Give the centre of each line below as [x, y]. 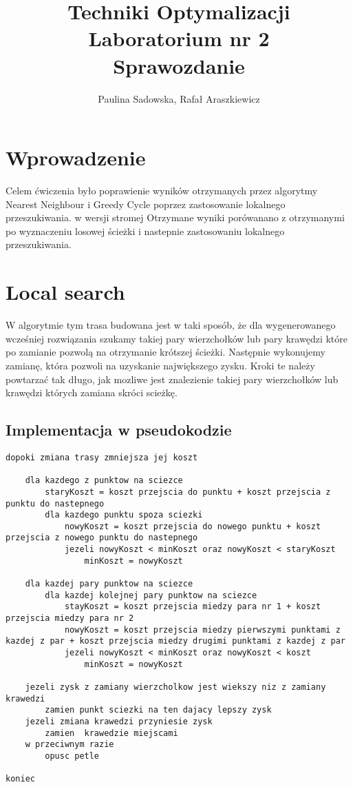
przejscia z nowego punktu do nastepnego [102, 538]
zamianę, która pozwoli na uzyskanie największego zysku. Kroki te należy [160, 365]
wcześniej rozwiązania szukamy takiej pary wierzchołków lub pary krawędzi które [176, 338]
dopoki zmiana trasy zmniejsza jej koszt [102, 457]
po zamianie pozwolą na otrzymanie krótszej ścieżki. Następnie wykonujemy [165, 352]
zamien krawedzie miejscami [111, 733]
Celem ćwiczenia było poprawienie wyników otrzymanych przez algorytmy [162, 191]
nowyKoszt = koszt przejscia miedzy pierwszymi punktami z [202, 630]
